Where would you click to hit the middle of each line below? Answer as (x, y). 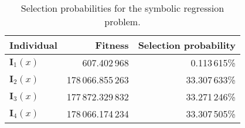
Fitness (112, 45)
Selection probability (187, 45)
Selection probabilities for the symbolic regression (122, 8)
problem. (122, 21)
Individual (33, 45)
